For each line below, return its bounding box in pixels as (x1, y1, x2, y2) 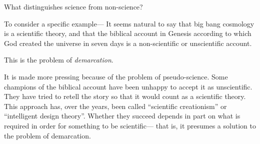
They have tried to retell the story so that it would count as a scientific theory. (4, 91, 246, 101)
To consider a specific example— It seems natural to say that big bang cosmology (4, 18, 254, 28)
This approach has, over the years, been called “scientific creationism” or (4, 100, 227, 111)
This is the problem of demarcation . (4, 54, 113, 65)
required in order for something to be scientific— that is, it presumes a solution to (4, 120, 256, 130)
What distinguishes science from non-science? (4, 1, 143, 11)
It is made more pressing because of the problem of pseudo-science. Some (4, 71, 228, 81)
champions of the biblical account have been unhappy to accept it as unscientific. (4, 81, 252, 91)
